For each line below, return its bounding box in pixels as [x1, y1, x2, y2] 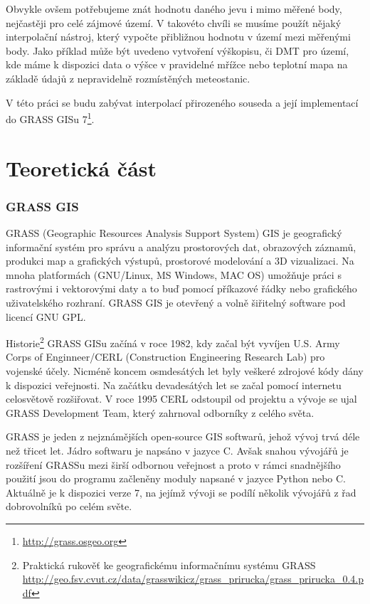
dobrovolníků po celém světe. [6, 499, 132, 514]
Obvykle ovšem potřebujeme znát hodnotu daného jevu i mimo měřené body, [6, 1, 342, 16]
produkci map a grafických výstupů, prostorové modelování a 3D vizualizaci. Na [6, 253, 354, 268]
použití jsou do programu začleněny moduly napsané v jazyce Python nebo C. [6, 471, 347, 486]
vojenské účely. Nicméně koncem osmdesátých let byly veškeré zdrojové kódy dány [6, 364, 364, 378]
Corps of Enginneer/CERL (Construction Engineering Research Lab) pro [6, 349, 325, 364]
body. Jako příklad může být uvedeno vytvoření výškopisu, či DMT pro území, [6, 43, 349, 58]
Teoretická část [6, 153, 157, 182]
